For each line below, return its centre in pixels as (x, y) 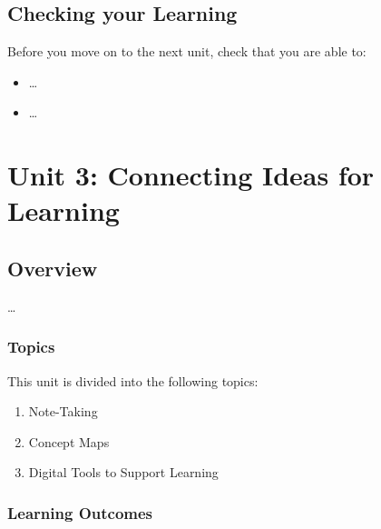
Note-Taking (63, 411)
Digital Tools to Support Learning (123, 472)
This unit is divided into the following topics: (133, 380)
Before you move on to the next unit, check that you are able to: (187, 51)
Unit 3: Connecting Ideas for (191, 175)
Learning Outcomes (80, 512)
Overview (53, 268)
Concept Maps (69, 441)
